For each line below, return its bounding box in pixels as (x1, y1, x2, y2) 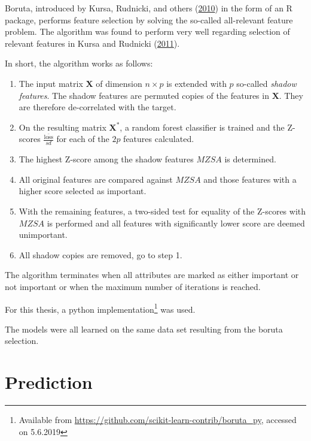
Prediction (5, 370, 93, 394)
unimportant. (19, 228, 68, 241)
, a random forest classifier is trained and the (120, 120, 285, 133)
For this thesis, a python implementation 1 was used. (5, 301, 196, 315)
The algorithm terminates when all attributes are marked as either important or (5, 268, 299, 281)
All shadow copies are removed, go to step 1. (19, 248, 182, 261)
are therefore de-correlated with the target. (19, 101, 176, 113)
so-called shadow (236, 77, 297, 89)
